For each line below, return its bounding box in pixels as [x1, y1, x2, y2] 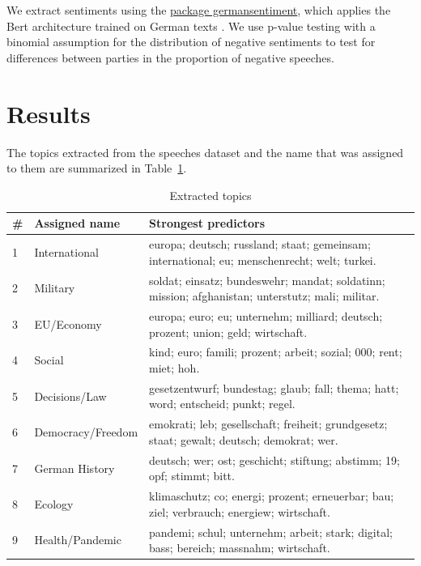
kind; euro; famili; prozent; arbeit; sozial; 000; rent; [149, 343, 402, 360]
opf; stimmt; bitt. [149, 467, 235, 484]
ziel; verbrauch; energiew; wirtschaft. [149, 503, 330, 520]
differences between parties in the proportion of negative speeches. [6, 49, 334, 66]
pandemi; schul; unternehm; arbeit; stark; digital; [149, 523, 393, 540]
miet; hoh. [149, 360, 200, 377]
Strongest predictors [149, 215, 266, 232]
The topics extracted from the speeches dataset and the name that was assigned [6, 143, 404, 160]
